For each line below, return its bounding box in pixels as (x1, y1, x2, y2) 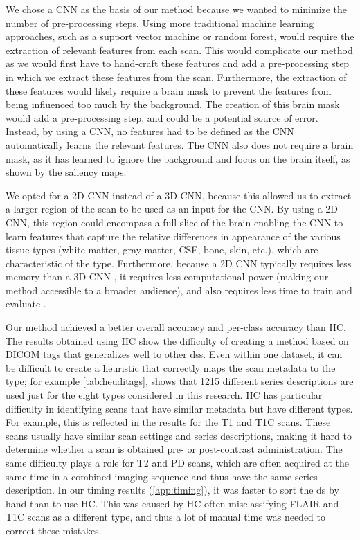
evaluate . (6, 296, 46, 311)
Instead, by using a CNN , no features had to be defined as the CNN (6, 124, 294, 138)
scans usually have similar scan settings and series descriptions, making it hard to (6, 428, 352, 442)
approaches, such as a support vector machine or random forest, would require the (6, 29, 354, 44)
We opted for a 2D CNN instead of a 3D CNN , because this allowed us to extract (6, 188, 352, 202)
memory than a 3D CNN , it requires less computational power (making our (6, 269, 329, 284)
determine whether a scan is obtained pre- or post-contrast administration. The (6, 442, 343, 456)
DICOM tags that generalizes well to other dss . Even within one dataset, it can (6, 347, 343, 361)
